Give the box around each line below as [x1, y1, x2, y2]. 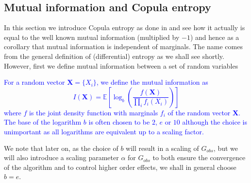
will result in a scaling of [126, 143, 199, 153]
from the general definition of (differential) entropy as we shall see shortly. [4, 51, 224, 61]
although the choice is [182, 117, 247, 127]
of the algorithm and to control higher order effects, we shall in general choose [4, 162, 236, 172]
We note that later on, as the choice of [4, 143, 118, 153]
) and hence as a [190, 32, 239, 42]
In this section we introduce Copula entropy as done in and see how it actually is [4, 22, 245, 33]
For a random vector [4, 77, 65, 87]
